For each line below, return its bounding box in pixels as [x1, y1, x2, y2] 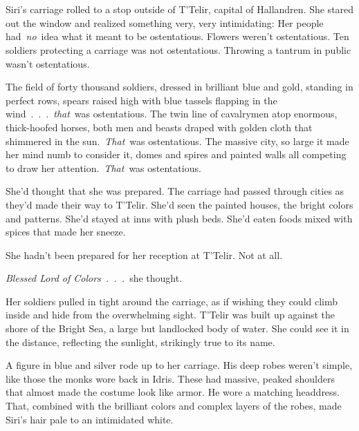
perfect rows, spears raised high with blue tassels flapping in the [6, 93, 277, 107]
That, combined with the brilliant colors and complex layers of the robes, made [6, 399, 342, 413]
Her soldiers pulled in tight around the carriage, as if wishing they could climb [6, 294, 338, 308]
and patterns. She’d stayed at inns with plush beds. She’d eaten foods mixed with [6, 211, 353, 225]
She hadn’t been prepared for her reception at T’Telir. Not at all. [6, 247, 283, 262]
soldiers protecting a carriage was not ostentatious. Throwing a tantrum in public [6, 42, 351, 57]
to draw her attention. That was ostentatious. [6, 160, 201, 175]
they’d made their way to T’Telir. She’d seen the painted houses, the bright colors [6, 197, 353, 211]
